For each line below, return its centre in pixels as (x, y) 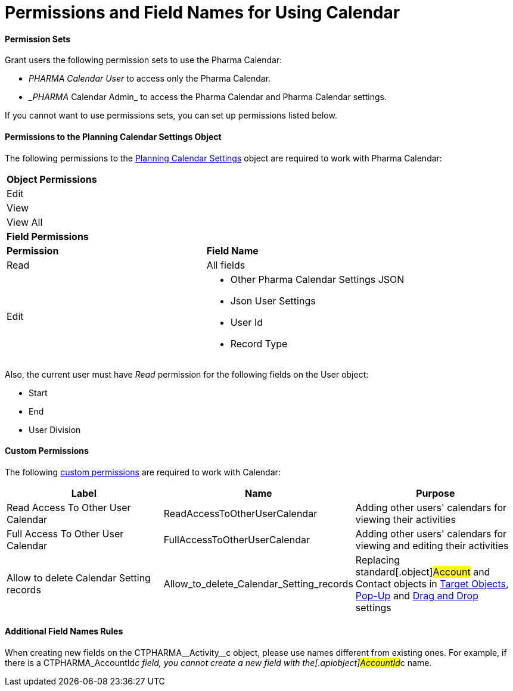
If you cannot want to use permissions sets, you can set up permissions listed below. (171, 116)
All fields (226, 265)
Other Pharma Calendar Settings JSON (317, 279)
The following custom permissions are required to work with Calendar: (143, 472)
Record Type (259, 343)
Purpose (436, 493)
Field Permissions (48, 236)
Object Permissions (52, 179)
